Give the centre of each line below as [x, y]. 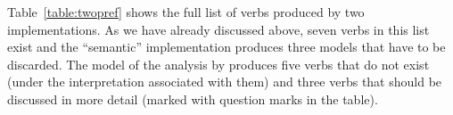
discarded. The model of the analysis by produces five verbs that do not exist [218, 64]
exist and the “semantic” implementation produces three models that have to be [226, 47]
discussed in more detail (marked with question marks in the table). [193, 99]
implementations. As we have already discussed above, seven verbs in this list [218, 29]
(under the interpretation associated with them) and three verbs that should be [225, 82]
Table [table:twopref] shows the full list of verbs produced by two [186, 12]
